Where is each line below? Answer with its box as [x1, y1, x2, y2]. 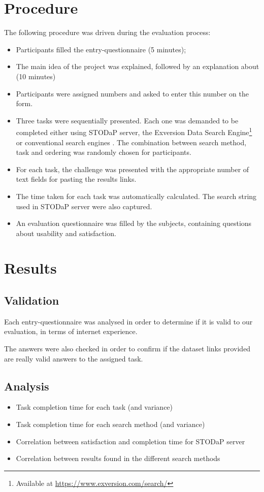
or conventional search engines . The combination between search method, [16, 137, 247, 147]
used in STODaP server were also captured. [16, 201, 152, 211]
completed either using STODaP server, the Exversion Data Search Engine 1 [16, 125, 252, 137]
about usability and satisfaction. [16, 227, 116, 238]
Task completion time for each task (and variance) [16, 402, 173, 412]
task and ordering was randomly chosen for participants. [16, 147, 191, 157]
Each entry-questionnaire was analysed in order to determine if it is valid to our [4, 316, 253, 326]
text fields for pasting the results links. [16, 174, 137, 184]
